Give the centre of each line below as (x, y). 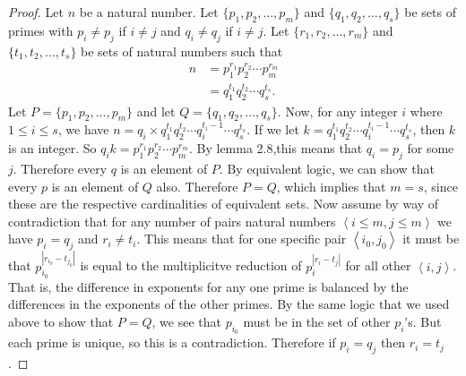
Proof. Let (36, 12)
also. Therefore (197, 186)
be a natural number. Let (149, 12)
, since (440, 186)
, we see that (186, 321)
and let (156, 111)
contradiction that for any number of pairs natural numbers (172, 221)
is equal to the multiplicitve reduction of (191, 265)
